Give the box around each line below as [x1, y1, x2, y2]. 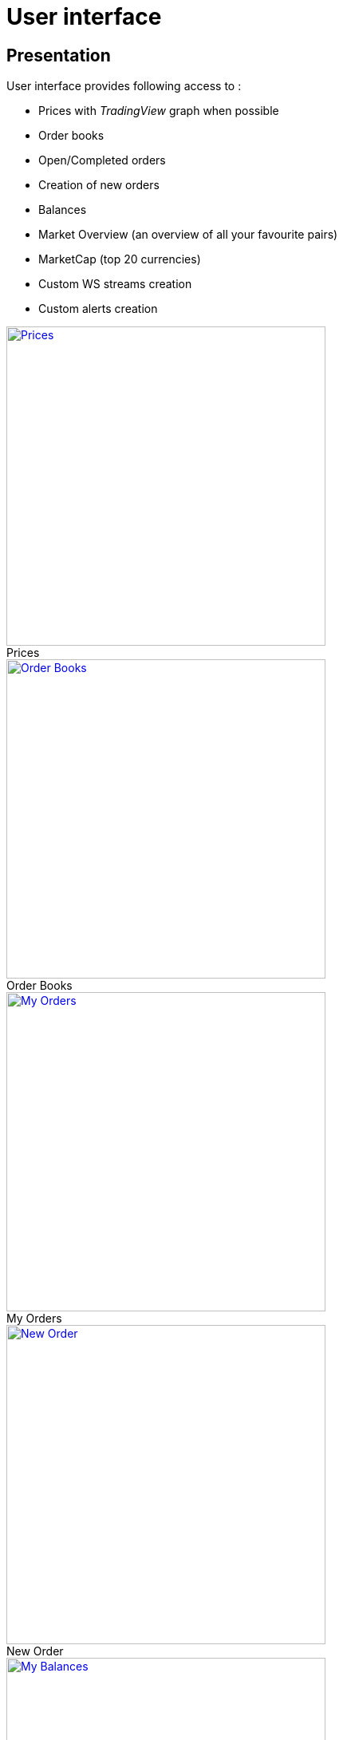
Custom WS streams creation [38, 277, 192, 291]
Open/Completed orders [38, 153, 166, 168]
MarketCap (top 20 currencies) [38, 252, 201, 267]
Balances [38, 203, 87, 217]
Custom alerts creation [38, 302, 158, 316]
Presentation [6, 45, 111, 65]
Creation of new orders [38, 178, 160, 192]
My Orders [6, 1311, 62, 1326]
